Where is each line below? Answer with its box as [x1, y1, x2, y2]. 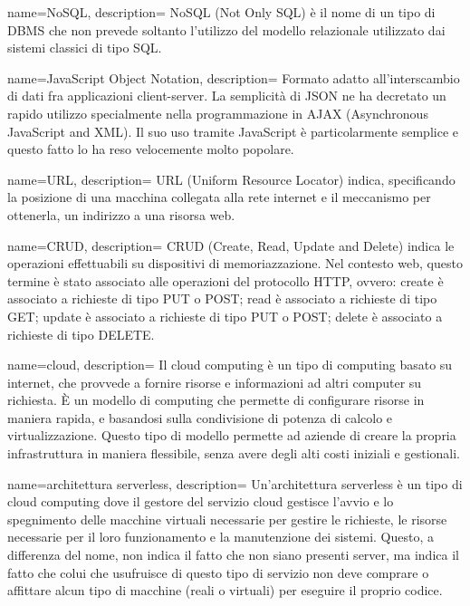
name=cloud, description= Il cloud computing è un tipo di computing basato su [7, 355, 453, 374]
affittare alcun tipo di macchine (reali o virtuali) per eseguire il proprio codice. [7, 581, 443, 600]
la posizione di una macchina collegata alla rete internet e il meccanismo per [7, 188, 431, 207]
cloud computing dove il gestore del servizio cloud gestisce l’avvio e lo [7, 492, 394, 511]
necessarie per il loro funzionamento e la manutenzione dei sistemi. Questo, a [7, 527, 435, 546]
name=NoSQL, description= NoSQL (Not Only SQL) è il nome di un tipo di [7, 3, 436, 21]
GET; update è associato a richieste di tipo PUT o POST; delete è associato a [7, 306, 443, 325]
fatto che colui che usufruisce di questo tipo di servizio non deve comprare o [7, 563, 429, 582]
